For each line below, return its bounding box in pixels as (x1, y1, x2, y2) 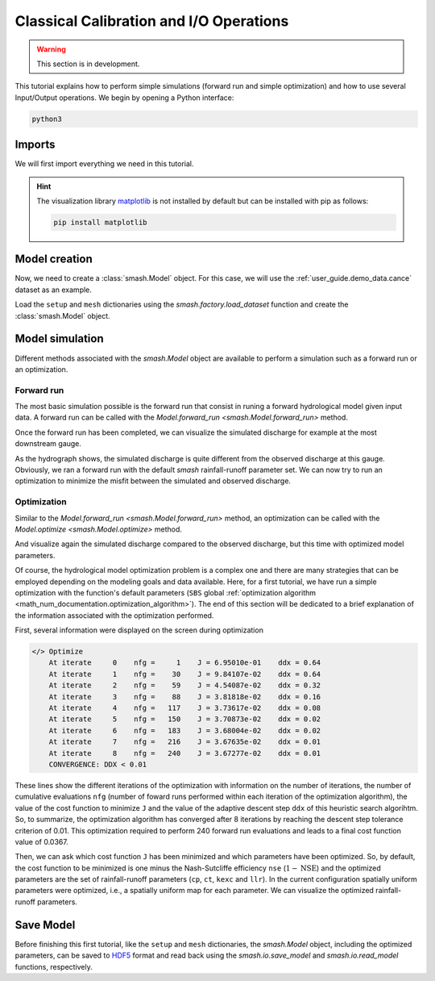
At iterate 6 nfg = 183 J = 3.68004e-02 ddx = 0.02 (48, 726, 321, 735)
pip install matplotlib (53, 218, 148, 227)
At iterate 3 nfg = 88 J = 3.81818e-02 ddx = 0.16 (48, 692, 321, 701)
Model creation (14, 253, 93, 266)
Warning (36, 44, 66, 54)
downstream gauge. (14, 439, 82, 449)
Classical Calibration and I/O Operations (14, 12, 289, 30)
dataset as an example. (14, 285, 93, 294)
